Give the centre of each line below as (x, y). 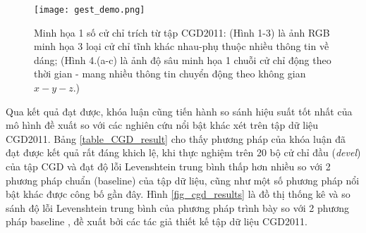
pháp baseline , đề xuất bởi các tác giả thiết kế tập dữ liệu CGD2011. (157, 221)
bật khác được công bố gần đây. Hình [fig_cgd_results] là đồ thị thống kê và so (178, 194)
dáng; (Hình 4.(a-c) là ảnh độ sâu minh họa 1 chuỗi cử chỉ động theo (183, 59)
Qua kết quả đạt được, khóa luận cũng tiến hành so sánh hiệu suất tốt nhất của (179, 111)
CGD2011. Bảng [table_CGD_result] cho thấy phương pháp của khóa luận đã (176, 138)
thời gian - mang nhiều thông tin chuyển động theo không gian (170, 74)
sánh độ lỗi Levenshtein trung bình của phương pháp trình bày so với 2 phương (178, 207)
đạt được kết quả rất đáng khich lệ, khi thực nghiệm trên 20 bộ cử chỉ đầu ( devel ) (183, 152)
